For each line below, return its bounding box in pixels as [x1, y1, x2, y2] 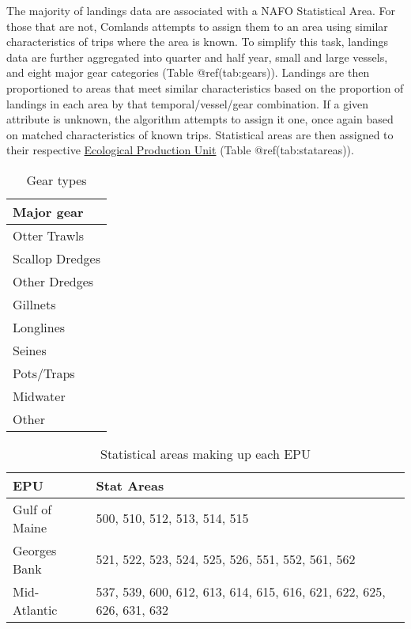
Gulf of [13, 499, 52, 518]
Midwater [13, 386, 66, 405]
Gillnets [13, 294, 56, 313]
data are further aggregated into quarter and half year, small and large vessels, [6, 48, 388, 65]
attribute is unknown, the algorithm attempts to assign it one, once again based [6, 111, 394, 127]
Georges [13, 540, 57, 559]
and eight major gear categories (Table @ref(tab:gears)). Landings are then [6, 64, 370, 81]
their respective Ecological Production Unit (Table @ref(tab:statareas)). [6, 142, 354, 158]
